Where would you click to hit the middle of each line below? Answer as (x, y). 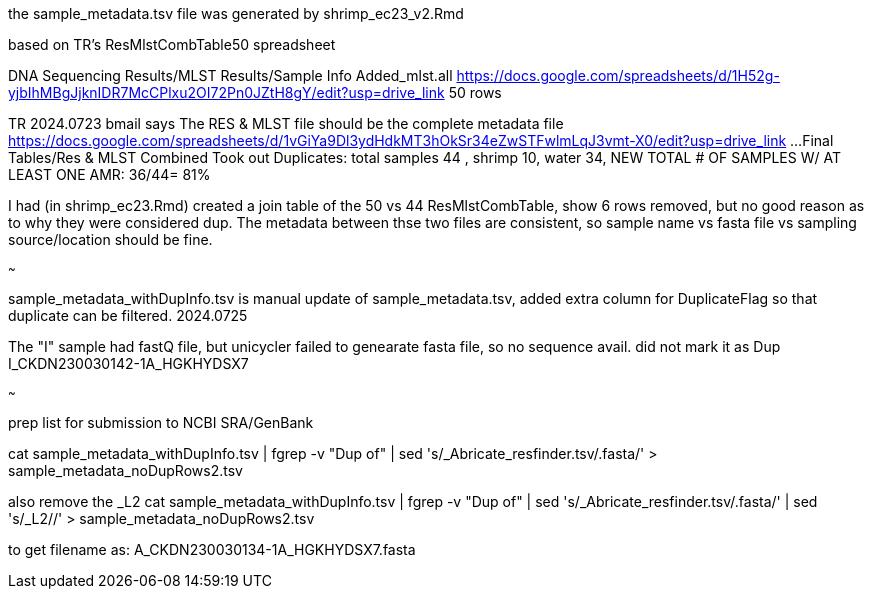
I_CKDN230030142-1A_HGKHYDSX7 (128, 363)
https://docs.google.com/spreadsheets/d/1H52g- (618, 75)
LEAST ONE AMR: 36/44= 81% (109, 174)
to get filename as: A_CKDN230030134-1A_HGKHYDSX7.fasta (212, 549)
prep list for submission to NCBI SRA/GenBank (161, 422)
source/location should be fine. (110, 239)
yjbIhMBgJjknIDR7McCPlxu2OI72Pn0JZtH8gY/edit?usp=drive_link (226, 92)
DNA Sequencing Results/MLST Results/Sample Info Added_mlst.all (230, 75)
